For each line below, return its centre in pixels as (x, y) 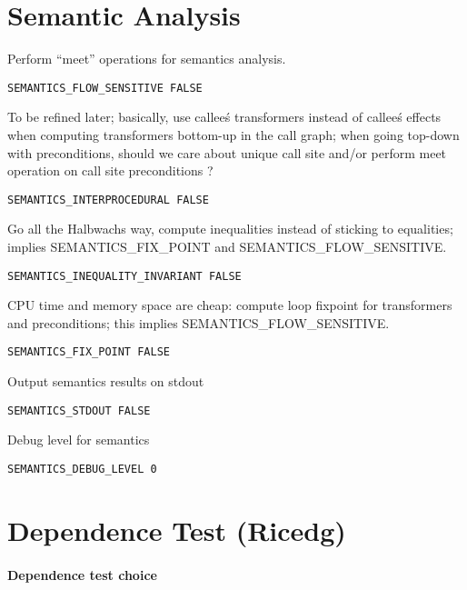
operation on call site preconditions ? (110, 170)
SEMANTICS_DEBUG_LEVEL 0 (82, 469)
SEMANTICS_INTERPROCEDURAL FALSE (108, 200)
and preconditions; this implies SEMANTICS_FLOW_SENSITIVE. (199, 322)
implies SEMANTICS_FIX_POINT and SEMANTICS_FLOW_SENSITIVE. (227, 246)
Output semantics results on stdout (106, 381)
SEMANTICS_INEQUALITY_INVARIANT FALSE (124, 276)
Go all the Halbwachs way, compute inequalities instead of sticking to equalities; (230, 229)
